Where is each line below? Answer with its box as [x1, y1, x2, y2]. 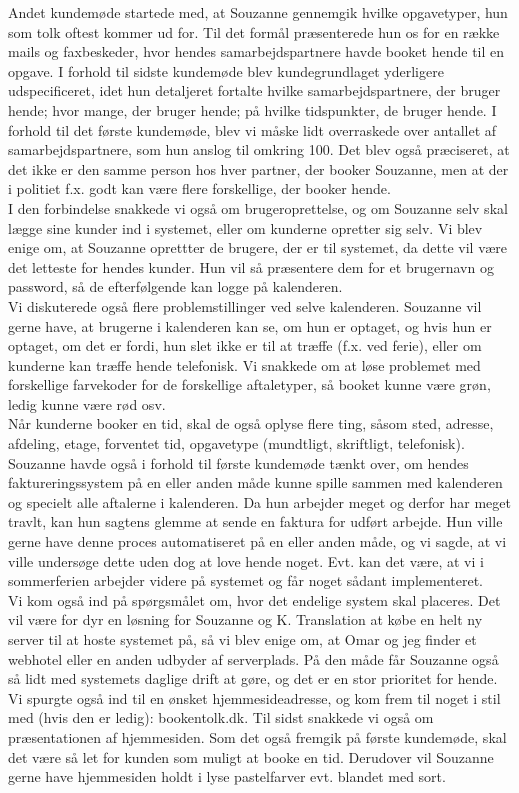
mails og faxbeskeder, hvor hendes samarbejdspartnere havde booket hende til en [8, 41, 505, 62]
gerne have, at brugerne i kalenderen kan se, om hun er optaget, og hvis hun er [8, 315, 492, 336]
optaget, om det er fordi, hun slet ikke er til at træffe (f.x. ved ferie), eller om [8, 335, 482, 356]
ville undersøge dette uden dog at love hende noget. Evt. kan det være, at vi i [8, 550, 484, 571]
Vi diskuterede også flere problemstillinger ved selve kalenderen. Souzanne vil [8, 295, 482, 316]
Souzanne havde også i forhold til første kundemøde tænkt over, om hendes [8, 452, 469, 473]
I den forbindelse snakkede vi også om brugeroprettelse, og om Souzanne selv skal [8, 197, 508, 218]
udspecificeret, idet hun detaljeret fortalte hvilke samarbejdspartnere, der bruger [8, 80, 501, 101]
